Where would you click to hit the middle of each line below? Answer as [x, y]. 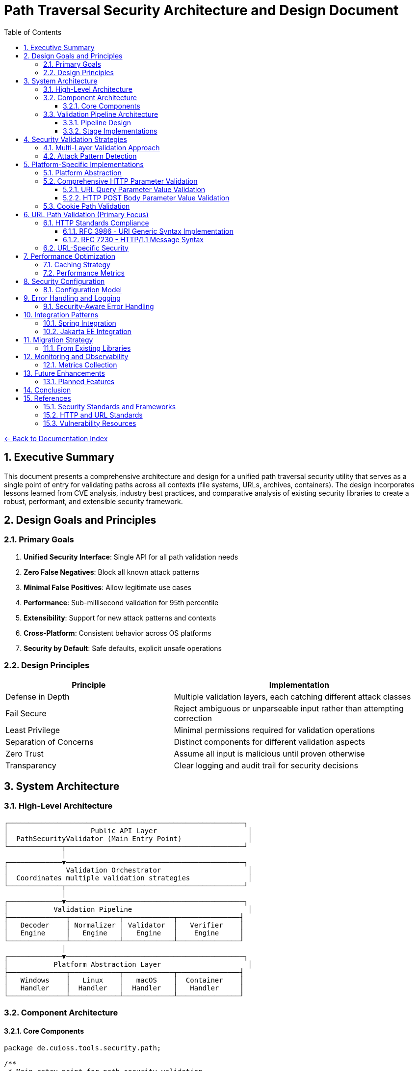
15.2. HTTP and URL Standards [93, 415]
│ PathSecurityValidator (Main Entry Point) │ [128, 838]
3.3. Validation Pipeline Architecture [101, 114]
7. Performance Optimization [69, 256]
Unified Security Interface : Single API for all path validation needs [131, 557]
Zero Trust [25, 753]
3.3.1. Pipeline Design [97, 122]
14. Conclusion [47, 390]
